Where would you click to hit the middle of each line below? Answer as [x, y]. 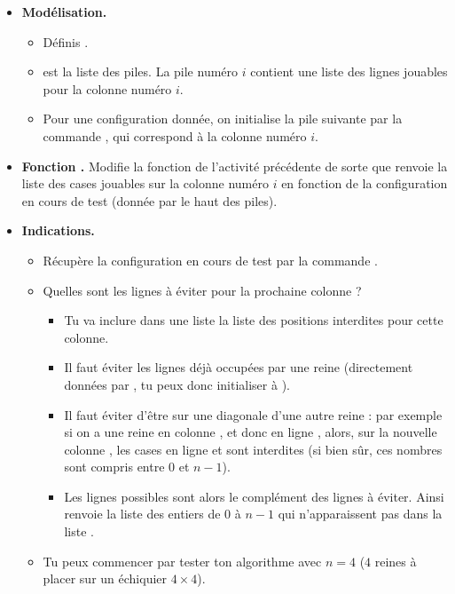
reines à [396, 561]
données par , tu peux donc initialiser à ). [177, 384]
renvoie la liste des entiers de [142, 514]
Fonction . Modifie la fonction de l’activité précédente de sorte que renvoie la [235, 166]
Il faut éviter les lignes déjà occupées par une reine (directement [239, 367]
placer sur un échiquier [105, 578]
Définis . [66, 41]
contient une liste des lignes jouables [349, 71]
